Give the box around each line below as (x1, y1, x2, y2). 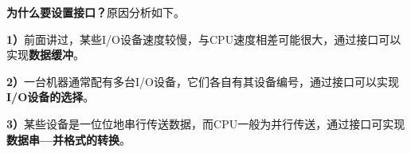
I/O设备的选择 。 (6, 88, 95, 105)
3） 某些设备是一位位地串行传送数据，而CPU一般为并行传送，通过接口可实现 (6, 115, 405, 131)
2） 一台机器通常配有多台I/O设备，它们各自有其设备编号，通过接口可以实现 (6, 73, 400, 89)
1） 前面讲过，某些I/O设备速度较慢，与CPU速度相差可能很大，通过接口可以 (6, 30, 401, 47)
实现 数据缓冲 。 (6, 46, 84, 63)
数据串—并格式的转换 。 (6, 131, 131, 147)
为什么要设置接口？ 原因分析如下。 (6, 4, 185, 20)
